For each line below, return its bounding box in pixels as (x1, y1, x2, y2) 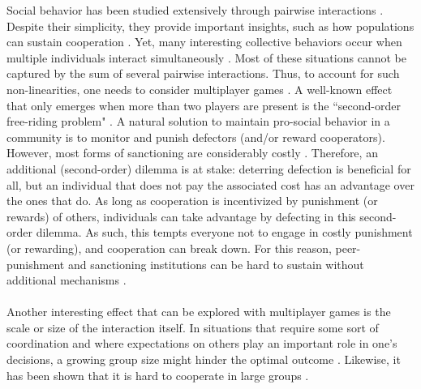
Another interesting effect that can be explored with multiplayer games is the (6, 303, 391, 320)
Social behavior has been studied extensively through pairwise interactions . (6, 2, 384, 18)
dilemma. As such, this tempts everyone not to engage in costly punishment (36, 224, 413, 241)
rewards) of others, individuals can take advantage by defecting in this (6, 207, 356, 224)
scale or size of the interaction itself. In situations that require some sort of (6, 318, 379, 336)
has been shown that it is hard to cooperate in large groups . (6, 366, 309, 383)
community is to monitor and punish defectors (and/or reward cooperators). (6, 128, 385, 145)
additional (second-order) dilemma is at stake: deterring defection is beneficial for (6, 160, 411, 177)
